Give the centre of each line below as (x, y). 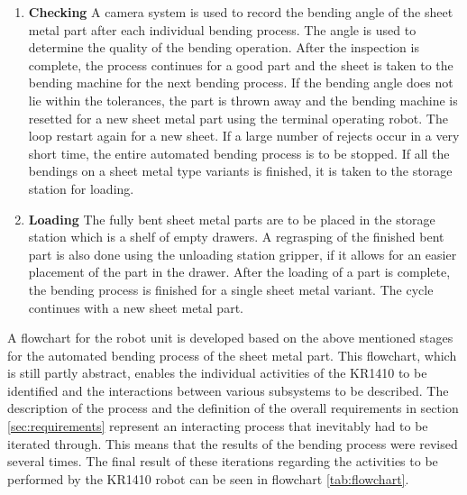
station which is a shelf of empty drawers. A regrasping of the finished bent (236, 237)
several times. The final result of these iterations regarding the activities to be (223, 461)
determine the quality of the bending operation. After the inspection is (224, 47)
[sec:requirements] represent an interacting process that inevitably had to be (218, 426)
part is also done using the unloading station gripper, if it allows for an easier (243, 254)
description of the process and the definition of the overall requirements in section (233, 408)
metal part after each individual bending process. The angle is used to (222, 29)
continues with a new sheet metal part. (136, 307)
